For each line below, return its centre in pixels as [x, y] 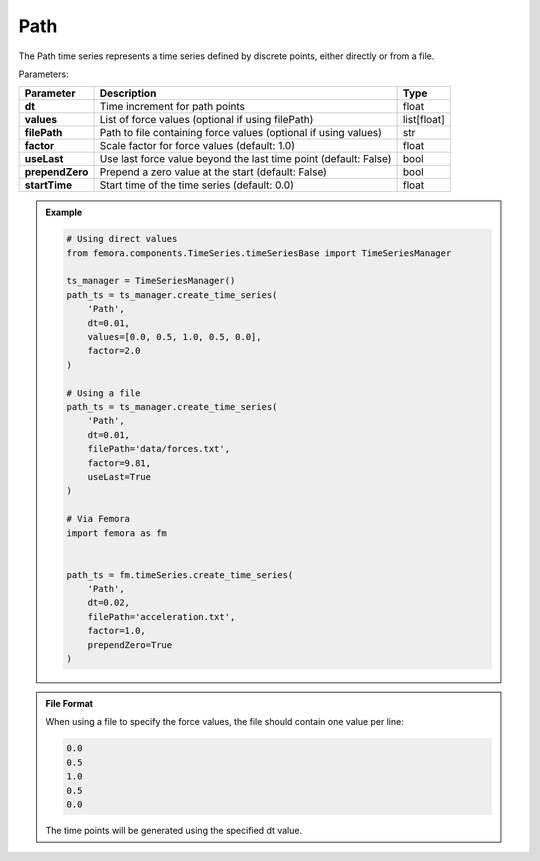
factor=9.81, [119, 463]
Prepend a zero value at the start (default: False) [213, 172]
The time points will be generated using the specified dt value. [174, 830]
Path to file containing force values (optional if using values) [240, 133]
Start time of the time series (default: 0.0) [196, 185]
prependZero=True [130, 644]
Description [128, 93]
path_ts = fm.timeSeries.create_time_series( [180, 574]
